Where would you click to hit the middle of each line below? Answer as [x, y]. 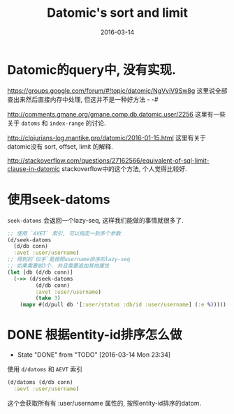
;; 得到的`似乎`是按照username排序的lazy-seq [69, 260]
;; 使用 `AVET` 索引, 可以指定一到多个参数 [64, 233]
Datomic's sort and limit [117, 13]
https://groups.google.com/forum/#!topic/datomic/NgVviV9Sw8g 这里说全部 [117, 90]
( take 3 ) [48, 298]
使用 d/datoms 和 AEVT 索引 [45, 369]
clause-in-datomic [34, 168]
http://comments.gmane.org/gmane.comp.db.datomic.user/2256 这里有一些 [116, 114]
